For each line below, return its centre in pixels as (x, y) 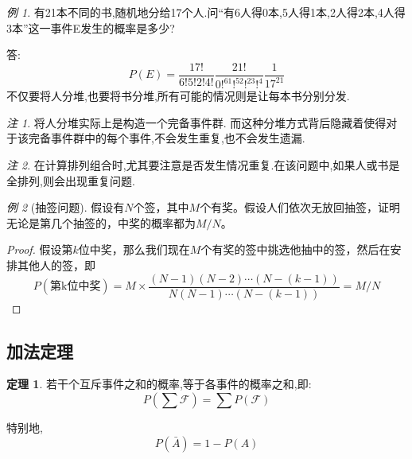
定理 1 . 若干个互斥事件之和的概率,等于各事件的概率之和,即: (159, 384)
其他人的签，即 (56, 265)
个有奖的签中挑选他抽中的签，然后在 (295, 249)
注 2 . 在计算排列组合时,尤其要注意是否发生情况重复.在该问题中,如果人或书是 (203, 164)
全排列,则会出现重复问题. (71, 180)
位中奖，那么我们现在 (134, 249)
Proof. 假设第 (40, 249)
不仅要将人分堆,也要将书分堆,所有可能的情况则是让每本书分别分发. (178, 96)
